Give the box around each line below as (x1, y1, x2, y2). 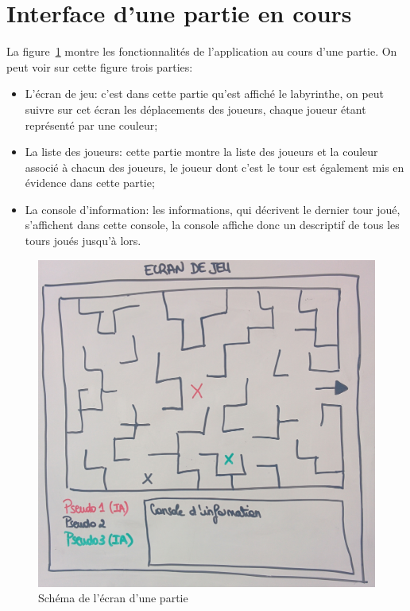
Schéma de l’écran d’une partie (38, 590, 188, 606)
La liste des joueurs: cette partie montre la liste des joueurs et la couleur (25, 143, 378, 160)
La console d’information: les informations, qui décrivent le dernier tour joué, (25, 200, 400, 217)
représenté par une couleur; (25, 116, 158, 133)
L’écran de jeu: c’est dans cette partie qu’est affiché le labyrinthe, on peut (25, 85, 385, 102)
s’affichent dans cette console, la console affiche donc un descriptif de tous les (25, 216, 400, 233)
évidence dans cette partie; (25, 174, 155, 191)
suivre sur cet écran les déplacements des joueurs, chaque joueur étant (25, 100, 366, 117)
